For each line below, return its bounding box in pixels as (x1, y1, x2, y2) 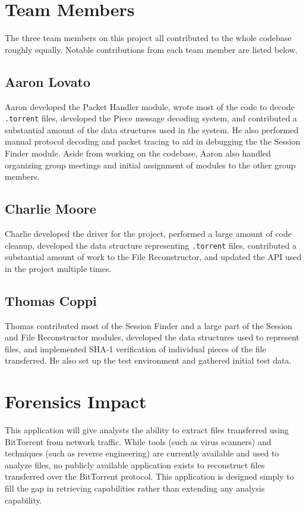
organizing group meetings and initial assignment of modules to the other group (5, 158, 296, 171)
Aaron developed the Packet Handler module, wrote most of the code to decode (5, 100, 295, 112)
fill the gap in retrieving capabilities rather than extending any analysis (5, 482, 265, 495)
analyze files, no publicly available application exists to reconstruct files (5, 458, 265, 471)
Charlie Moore (5, 199, 96, 218)
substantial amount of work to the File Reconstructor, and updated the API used (5, 251, 302, 263)
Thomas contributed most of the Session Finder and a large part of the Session (5, 319, 292, 331)
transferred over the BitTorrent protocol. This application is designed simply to (5, 470, 294, 483)
